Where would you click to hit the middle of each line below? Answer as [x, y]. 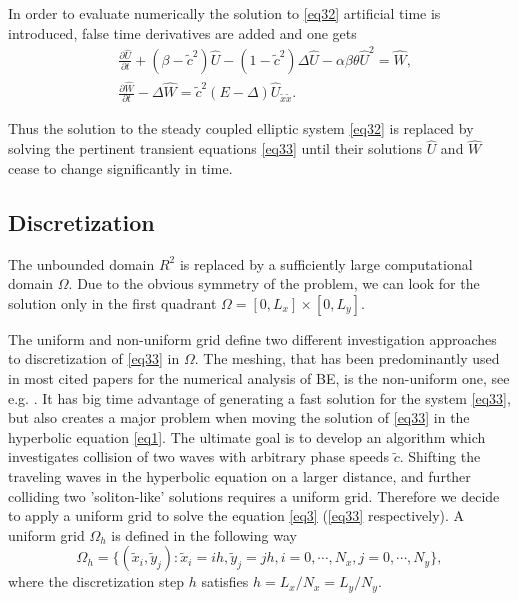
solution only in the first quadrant [112, 302]
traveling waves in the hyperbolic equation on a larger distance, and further [239, 475]
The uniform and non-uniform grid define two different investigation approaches [252, 338]
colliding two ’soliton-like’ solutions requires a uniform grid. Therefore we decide [254, 495]
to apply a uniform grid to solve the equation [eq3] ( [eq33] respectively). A [236, 515]
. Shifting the [440, 456]
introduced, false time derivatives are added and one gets [182, 32]
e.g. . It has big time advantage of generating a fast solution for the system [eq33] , [259, 397]
